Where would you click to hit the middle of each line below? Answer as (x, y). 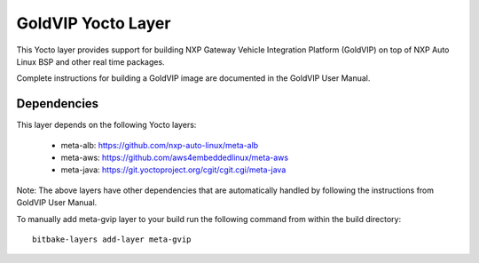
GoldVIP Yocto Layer (94, 23)
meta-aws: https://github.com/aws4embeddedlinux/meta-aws (174, 158)
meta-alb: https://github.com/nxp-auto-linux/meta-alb (160, 145)
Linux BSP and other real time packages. (90, 61)
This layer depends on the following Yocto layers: (106, 125)
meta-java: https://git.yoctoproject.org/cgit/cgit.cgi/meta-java (173, 170)
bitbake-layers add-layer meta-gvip (112, 239)
